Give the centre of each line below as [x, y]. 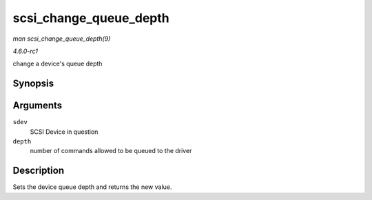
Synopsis [33, 84]
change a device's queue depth [58, 64]
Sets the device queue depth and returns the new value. [92, 187]
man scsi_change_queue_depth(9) [62, 39]
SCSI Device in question [64, 132]
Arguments [38, 106]
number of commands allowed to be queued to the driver [111, 151]
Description [39, 171]
